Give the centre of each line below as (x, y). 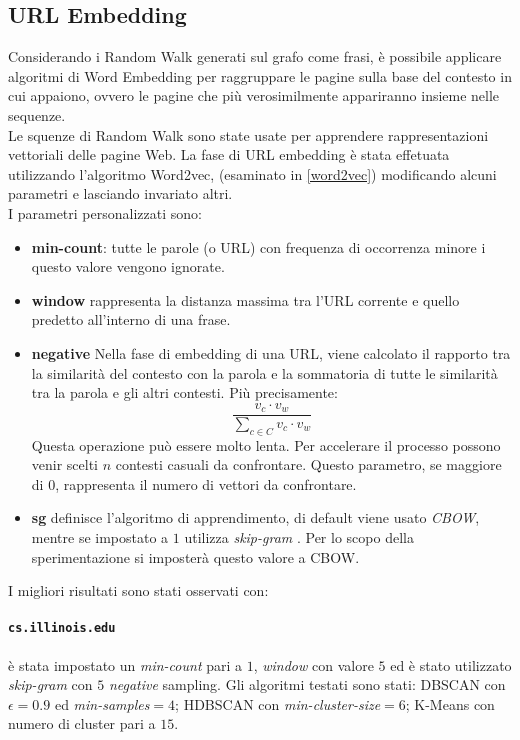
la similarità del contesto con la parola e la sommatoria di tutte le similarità (264, 372)
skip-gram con (50, 684)
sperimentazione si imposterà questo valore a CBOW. (195, 556)
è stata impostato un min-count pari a (125, 664)
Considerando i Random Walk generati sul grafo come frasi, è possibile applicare (255, 56)
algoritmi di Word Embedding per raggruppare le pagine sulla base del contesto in (260, 75)
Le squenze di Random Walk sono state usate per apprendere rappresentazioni (248, 134)
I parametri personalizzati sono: (105, 212)
